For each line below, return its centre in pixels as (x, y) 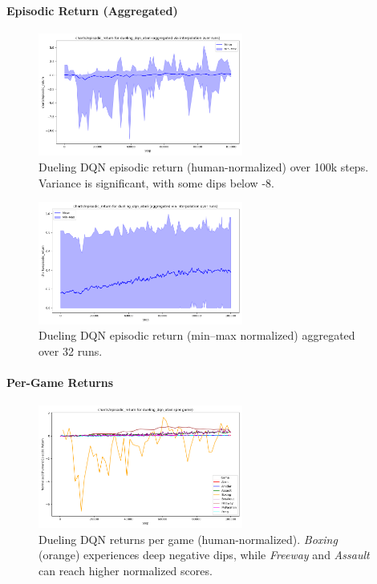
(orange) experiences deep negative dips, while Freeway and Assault (204, 555)
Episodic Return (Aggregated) (92, 10)
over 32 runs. (71, 351)
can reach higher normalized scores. (126, 570)
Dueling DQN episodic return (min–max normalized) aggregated (197, 335)
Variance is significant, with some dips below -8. (156, 182)
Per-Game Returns (60, 383)
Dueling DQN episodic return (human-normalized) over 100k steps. (204, 167)
